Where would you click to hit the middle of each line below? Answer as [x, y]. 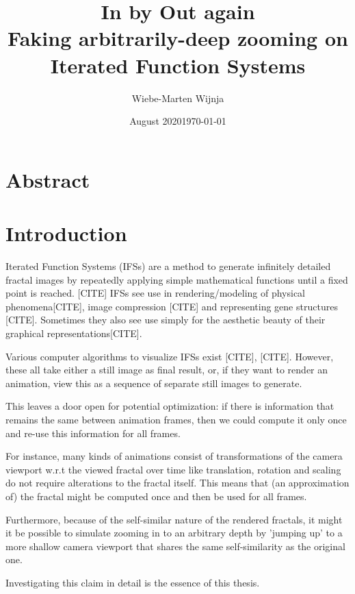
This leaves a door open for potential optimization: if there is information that [170, 406]
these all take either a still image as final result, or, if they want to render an [167, 370]
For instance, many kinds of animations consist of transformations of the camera [174, 456]
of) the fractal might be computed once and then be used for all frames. [156, 496]
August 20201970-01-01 [178, 121]
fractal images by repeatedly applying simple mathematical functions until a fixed [177, 279]
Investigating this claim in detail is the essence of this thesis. [133, 582]
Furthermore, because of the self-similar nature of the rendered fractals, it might [174, 519]
